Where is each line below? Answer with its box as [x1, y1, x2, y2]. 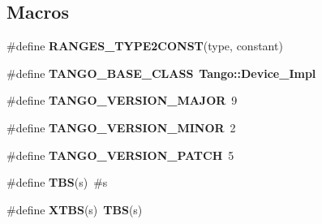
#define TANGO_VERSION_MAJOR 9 [6, 92, 238, 109]
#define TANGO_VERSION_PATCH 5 [6, 146, 234, 163]
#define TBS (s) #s [6, 174, 108, 191]
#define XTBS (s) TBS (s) [6, 200, 143, 218]
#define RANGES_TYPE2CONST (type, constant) [6, 37, 283, 54]
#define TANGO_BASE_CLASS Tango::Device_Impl [6, 64, 316, 81]
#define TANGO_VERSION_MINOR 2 [6, 118, 236, 136]
